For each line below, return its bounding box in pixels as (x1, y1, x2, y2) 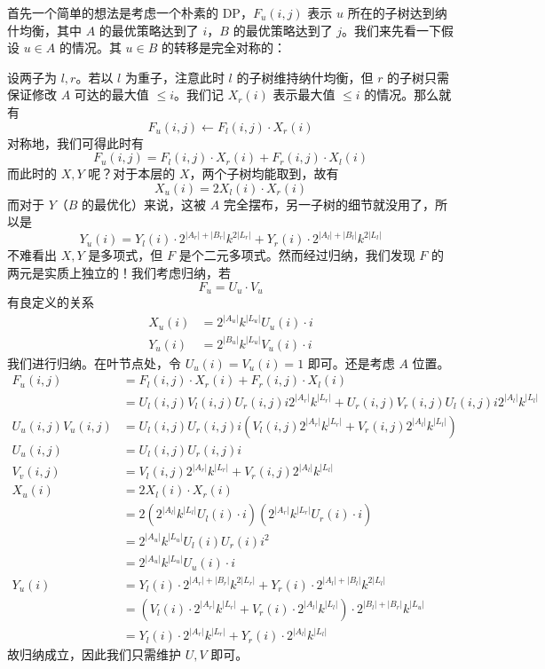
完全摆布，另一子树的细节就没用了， (223, 194, 435, 213)
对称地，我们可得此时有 (7, 133, 144, 152)
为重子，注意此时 (124, 67, 225, 86)
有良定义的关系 (7, 293, 94, 311)
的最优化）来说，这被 (82, 194, 207, 213)
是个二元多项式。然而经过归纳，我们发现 (178, 246, 415, 264)
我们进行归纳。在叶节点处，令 (7, 353, 181, 372)
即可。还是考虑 (307, 353, 395, 372)
